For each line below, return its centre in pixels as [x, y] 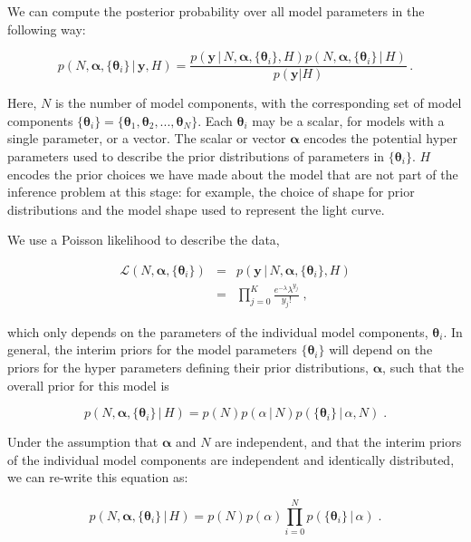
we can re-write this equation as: [98, 477]
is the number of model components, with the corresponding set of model [258, 103]
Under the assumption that [83, 442]
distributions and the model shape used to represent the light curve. [196, 209]
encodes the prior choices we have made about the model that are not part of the [233, 174]
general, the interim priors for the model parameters [152, 349]
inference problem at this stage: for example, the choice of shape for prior [211, 192]
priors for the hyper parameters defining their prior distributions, [188, 367]
